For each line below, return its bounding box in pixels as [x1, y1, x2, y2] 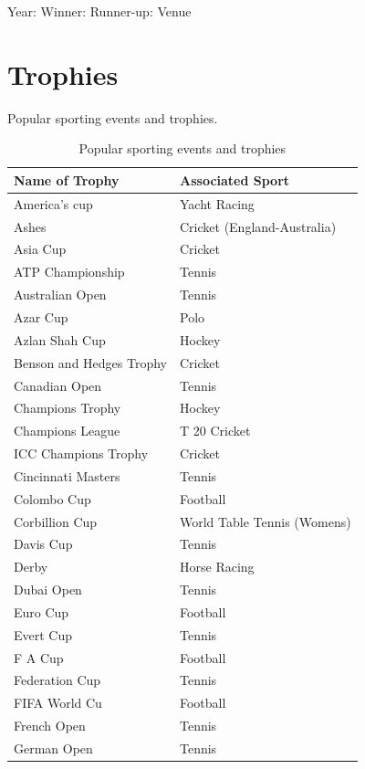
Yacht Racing [180, 194, 255, 213]
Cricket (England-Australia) [180, 216, 337, 236]
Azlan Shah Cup [14, 330, 106, 349]
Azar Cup [14, 307, 68, 326]
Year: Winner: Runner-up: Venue [7, 2, 192, 20]
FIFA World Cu [14, 693, 102, 712]
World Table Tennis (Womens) [180, 511, 351, 531]
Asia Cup [14, 239, 67, 258]
